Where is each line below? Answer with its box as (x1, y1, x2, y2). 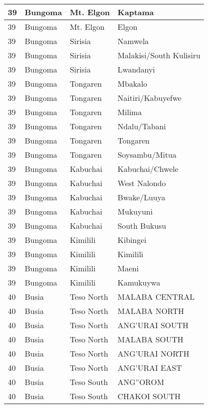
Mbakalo (117, 78, 147, 89)
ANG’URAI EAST (117, 362, 182, 373)
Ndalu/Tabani (117, 120, 166, 132)
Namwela (117, 35, 149, 47)
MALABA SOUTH (117, 334, 184, 345)
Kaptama (117, 6, 154, 18)
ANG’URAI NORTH (117, 348, 189, 359)
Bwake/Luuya (117, 192, 165, 203)
